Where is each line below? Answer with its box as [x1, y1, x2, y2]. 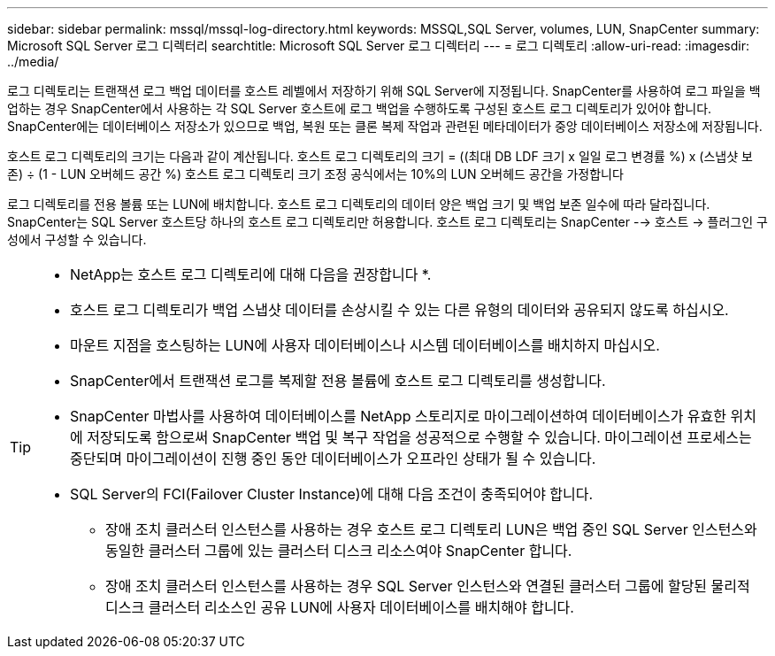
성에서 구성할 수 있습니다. [7, 232, 147, 247]
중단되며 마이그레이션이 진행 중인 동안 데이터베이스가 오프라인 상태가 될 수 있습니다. [70, 450, 596, 467]
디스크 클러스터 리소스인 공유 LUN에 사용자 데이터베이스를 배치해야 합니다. [105, 598, 574, 616]
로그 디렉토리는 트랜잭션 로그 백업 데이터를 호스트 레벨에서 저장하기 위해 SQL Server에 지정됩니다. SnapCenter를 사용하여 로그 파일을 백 [7, 83, 761, 98]
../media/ [7, 54, 59, 69]
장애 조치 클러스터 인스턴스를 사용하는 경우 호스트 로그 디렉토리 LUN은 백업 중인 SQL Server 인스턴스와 [105, 521, 757, 538]
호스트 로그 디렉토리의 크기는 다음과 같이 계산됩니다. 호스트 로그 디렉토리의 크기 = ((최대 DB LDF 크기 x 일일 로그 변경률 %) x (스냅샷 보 [7, 149, 753, 164]
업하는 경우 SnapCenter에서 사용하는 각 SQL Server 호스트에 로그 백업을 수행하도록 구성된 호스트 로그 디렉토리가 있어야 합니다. [7, 101, 712, 116]
